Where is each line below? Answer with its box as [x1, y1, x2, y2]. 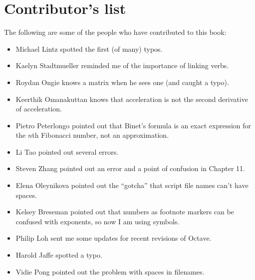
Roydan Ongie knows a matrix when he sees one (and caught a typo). [15, 77, 229, 87]
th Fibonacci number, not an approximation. [32, 130, 169, 140]
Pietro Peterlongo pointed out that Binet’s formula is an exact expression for [15, 120, 252, 130]
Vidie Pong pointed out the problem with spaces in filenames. [15, 266, 205, 277]
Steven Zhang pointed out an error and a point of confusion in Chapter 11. [15, 163, 245, 174]
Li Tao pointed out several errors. [15, 146, 119, 157]
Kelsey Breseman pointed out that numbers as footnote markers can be [15, 206, 234, 217]
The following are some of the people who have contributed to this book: [4, 27, 227, 37]
